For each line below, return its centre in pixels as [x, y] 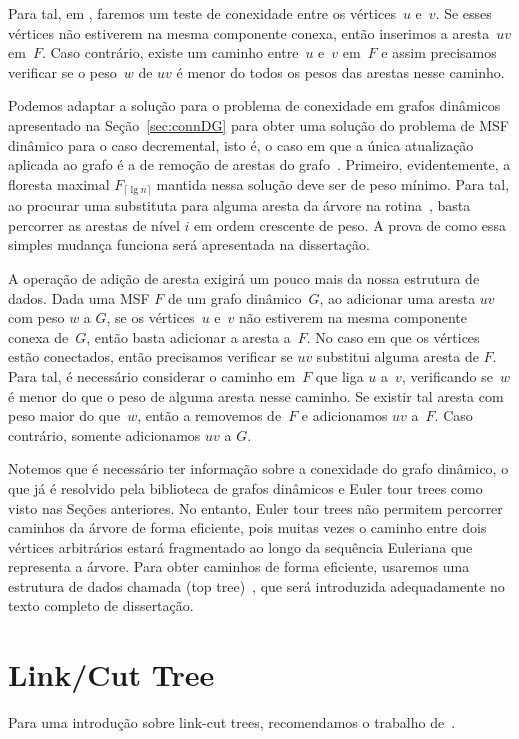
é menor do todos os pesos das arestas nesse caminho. [340, 71]
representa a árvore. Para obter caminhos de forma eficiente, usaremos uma [239, 566]
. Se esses [463, 13]
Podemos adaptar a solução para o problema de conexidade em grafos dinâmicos [254, 105]
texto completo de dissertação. [101, 605]
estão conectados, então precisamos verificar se [150, 356]
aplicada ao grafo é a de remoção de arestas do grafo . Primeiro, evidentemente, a [259, 164]
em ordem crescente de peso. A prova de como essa [350, 224]
